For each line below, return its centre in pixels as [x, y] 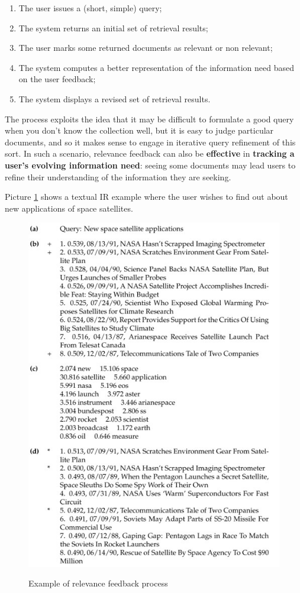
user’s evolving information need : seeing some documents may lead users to [150, 165]
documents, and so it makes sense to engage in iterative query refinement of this [150, 142]
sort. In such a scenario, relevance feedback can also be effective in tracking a [150, 153]
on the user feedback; [57, 79]
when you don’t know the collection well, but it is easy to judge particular [139, 130]
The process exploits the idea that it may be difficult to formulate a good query [149, 119]
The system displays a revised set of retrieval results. [114, 98]
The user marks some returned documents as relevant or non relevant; [146, 48]
